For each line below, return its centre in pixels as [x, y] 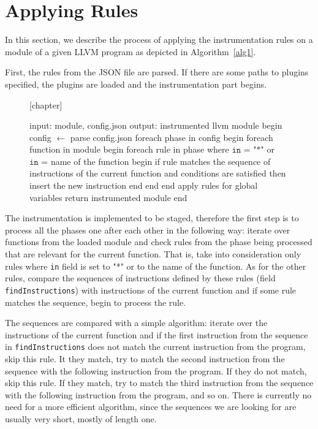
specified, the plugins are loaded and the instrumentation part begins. [136, 84]
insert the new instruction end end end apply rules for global [144, 185]
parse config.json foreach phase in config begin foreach [172, 137]
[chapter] [46, 104]
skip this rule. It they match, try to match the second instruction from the [145, 358]
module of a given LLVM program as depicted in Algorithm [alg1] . [131, 51]
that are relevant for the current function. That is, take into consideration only [153, 254]
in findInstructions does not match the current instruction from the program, [155, 347]
